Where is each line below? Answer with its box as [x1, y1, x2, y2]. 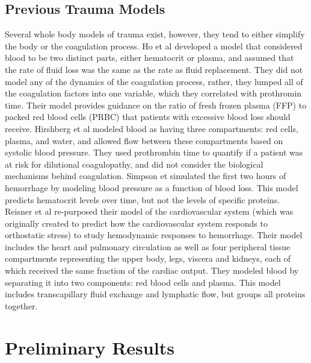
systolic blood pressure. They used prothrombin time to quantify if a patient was [5, 146, 303, 159]
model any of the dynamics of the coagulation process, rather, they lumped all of [5, 75, 303, 87]
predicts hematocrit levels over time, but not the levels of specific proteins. [5, 193, 280, 206]
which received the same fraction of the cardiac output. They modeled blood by [5, 264, 299, 277]
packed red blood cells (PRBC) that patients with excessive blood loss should [5, 110, 291, 123]
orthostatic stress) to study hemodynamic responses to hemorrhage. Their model [5, 229, 303, 241]
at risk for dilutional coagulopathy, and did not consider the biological [5, 157, 263, 170]
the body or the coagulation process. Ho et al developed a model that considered [5, 39, 303, 52]
